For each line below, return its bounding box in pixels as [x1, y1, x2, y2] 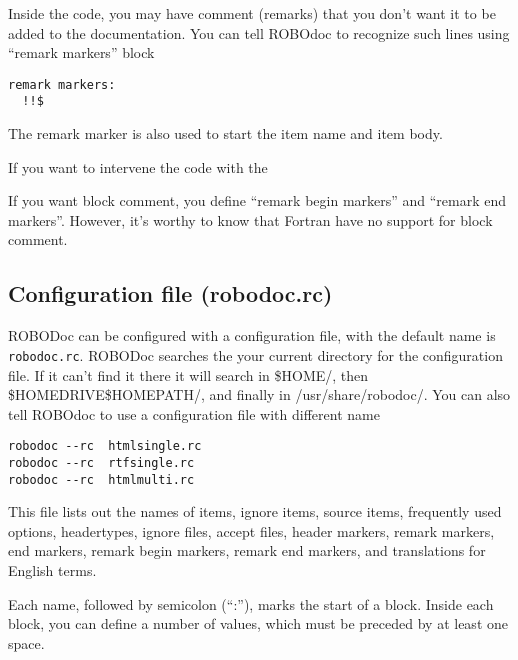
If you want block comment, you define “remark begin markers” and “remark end [8, 190, 507, 211]
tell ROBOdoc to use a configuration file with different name [8, 403, 380, 424]
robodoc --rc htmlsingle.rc [8, 439, 202, 454]
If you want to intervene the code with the [8, 156, 268, 177]
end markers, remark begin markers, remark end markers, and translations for [8, 540, 486, 561]
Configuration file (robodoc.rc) [8, 278, 333, 309]
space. [8, 632, 45, 653]
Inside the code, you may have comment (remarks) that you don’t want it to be [8, 3, 496, 23]
